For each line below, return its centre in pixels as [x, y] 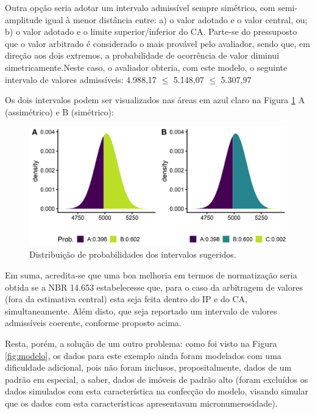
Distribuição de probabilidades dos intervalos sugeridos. [133, 254]
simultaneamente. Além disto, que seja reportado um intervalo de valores [141, 310]
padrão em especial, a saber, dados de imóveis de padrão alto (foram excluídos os [157, 379]
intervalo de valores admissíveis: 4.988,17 [81, 79]
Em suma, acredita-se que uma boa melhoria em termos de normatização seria [151, 274]
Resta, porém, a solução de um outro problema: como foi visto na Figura [141, 343]
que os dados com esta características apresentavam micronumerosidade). [141, 403]
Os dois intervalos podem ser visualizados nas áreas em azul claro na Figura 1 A [155, 100]
